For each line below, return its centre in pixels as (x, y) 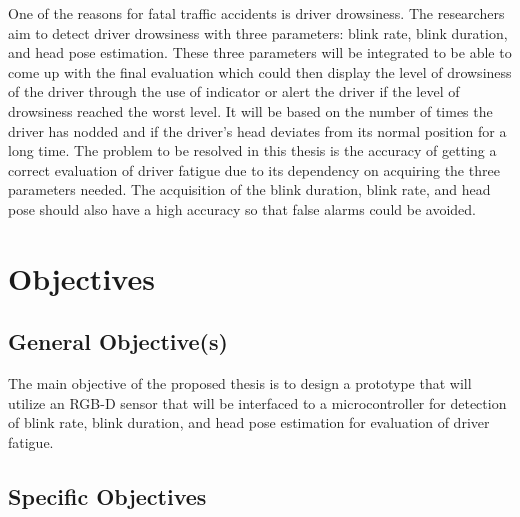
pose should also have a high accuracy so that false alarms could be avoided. (242, 208)
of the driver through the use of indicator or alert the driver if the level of (234, 91)
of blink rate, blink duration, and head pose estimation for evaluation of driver (249, 422)
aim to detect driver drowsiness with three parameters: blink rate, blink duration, (258, 32)
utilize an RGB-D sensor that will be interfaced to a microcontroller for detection (257, 402)
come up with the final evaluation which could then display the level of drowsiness (260, 71)
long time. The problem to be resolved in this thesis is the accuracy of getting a (252, 150)
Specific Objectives (107, 495)
